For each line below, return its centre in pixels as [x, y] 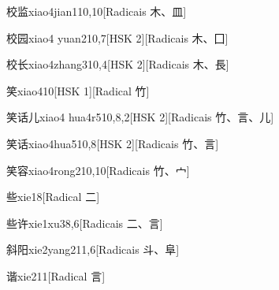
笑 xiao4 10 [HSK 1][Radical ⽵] [78, 90]
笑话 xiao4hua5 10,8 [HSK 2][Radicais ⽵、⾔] [113, 143]
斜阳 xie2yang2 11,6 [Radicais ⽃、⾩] [93, 249]
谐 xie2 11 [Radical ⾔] [56, 275]
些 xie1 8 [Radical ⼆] [53, 197]
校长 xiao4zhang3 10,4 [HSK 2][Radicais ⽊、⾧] [118, 64]
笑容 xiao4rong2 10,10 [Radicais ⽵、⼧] [98, 170]
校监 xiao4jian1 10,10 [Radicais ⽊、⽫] [97, 11]
